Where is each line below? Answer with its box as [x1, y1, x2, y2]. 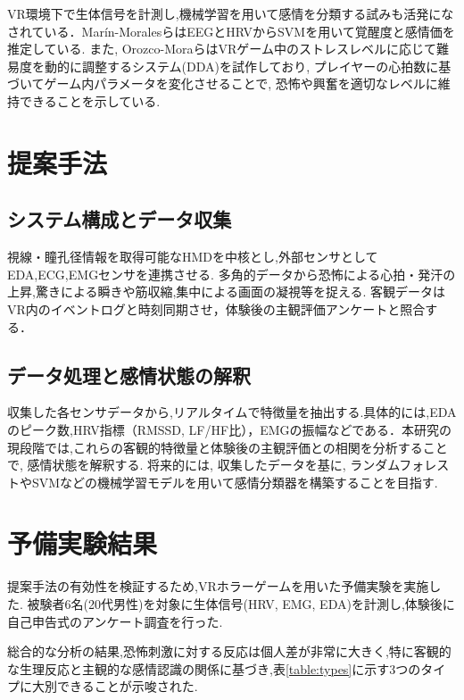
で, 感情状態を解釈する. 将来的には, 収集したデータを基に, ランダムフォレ [7, 455, 437, 474]
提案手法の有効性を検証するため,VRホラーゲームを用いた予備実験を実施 [7, 577, 429, 596]
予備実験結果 [7, 525, 158, 562]
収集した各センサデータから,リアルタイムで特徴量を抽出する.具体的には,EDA [7, 403, 457, 421]
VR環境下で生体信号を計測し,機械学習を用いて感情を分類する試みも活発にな [7, 4, 454, 22]
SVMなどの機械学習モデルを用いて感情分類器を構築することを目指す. [31, 472, 438, 491]
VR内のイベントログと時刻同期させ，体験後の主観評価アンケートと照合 [7, 299, 426, 318]
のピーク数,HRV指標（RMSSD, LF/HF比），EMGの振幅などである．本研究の [7, 420, 452, 438]
